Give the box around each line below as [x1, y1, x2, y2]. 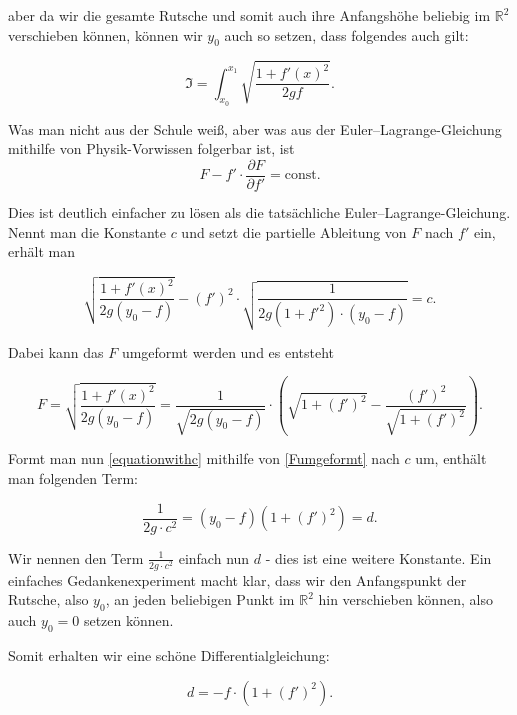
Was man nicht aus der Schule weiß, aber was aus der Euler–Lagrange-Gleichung [8, 118, 502, 139]
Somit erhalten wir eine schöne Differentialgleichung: [8, 645, 330, 666]
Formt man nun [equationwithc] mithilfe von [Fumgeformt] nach [8, 448, 400, 469]
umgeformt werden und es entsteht [121, 341, 335, 362]
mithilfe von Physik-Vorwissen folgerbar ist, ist [8, 138, 295, 159]
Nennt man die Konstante [8, 221, 166, 242]
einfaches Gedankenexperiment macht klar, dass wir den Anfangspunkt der [8, 569, 467, 590]
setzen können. [83, 610, 174, 631]
